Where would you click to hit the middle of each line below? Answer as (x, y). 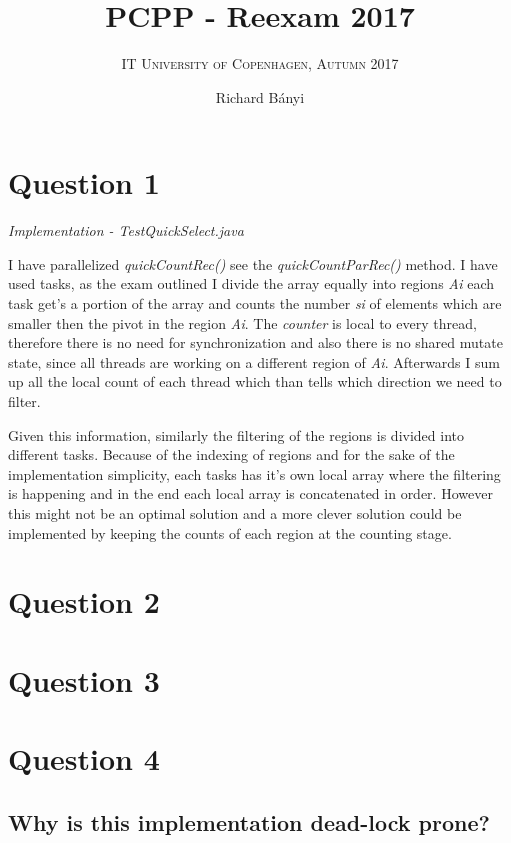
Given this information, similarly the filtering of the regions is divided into (236, 434)
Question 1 (84, 182)
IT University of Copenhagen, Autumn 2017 (260, 63)
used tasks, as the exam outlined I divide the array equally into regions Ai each (251, 283)
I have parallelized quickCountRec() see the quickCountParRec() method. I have (253, 263)
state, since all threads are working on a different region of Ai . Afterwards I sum (254, 361)
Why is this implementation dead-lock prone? (249, 821)
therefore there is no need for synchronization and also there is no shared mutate (255, 342)
